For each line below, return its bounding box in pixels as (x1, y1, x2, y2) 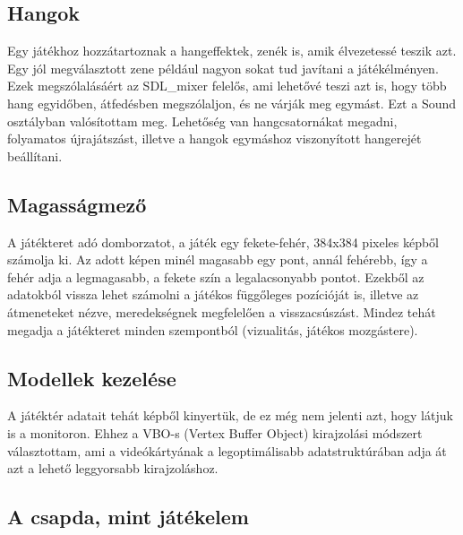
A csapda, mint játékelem (7, 503, 249, 531)
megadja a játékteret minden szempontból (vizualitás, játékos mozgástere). (7, 320, 418, 339)
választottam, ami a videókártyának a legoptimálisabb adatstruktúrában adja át (7, 441, 447, 460)
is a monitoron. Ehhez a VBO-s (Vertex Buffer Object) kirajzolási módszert (7, 423, 423, 442)
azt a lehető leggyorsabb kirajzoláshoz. (7, 459, 219, 478)
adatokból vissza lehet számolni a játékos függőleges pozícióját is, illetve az (7, 285, 419, 304)
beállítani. (7, 146, 63, 165)
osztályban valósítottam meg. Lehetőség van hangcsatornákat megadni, (7, 111, 398, 130)
